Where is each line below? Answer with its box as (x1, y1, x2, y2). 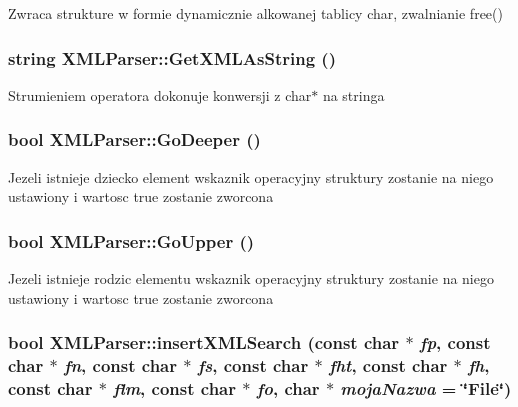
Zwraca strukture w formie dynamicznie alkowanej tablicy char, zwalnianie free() (8, 3, 503, 23)
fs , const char (197, 353, 309, 378)
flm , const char (113, 375, 237, 400)
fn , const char (63, 353, 178, 378)
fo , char (256, 375, 320, 400)
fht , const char (328, 353, 448, 378)
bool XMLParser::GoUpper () (8, 228, 255, 253)
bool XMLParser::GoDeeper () (8, 127, 261, 152)
